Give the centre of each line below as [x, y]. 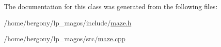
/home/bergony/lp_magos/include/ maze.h [68, 22]
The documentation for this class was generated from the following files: [111, 6]
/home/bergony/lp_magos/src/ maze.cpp [65, 39]
